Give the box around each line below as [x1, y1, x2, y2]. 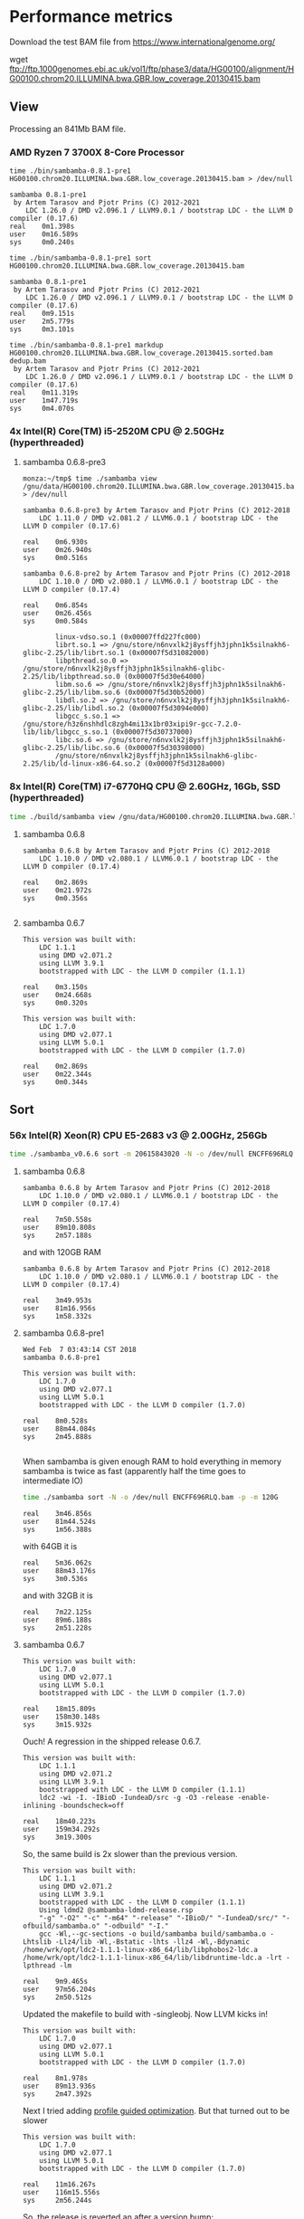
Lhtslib [22, 1937, 52, 1947]
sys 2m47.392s [22, 2089, 92, 2099]
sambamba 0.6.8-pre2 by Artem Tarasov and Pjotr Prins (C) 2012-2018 [22, 569, 291, 578]
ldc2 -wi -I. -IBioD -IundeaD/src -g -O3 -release [39, 1793, 234, 1802]
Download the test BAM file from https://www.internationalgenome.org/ [9, 36, 276, 47]
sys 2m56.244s [22, 2195, 92, 2205]
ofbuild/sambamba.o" [22, 1921, 100, 1930]
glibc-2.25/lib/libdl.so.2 [22, 704, 125, 713]
